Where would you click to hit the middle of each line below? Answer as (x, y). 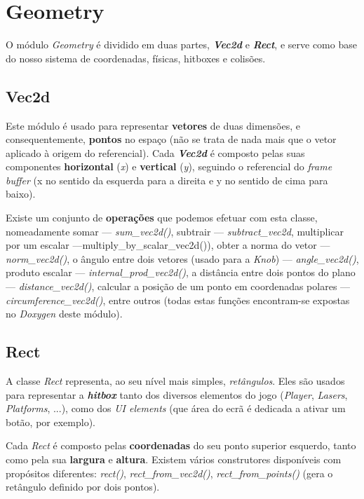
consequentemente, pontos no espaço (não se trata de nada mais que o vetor (171, 139)
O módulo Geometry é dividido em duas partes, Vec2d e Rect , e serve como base (181, 45)
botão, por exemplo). (51, 422)
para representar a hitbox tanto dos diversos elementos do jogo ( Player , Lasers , (177, 394)
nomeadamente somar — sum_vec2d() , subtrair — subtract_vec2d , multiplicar (175, 231)
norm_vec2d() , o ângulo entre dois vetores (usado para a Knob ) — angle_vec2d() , (182, 258)
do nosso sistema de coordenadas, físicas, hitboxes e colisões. (136, 58)
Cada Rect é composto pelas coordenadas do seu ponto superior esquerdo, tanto (181, 445)
